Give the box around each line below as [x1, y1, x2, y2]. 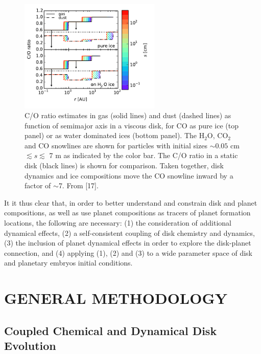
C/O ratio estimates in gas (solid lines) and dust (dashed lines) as [25, 110, 231, 121]
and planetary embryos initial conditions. [4, 257, 133, 268]
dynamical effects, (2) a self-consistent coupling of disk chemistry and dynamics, [4, 227, 255, 238]
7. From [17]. [58, 180, 99, 191]
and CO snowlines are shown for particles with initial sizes [25, 140, 207, 150]
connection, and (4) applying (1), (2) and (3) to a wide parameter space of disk [4, 247, 252, 258]
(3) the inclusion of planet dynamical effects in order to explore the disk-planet [4, 237, 251, 248]
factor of [25, 180, 51, 191]
